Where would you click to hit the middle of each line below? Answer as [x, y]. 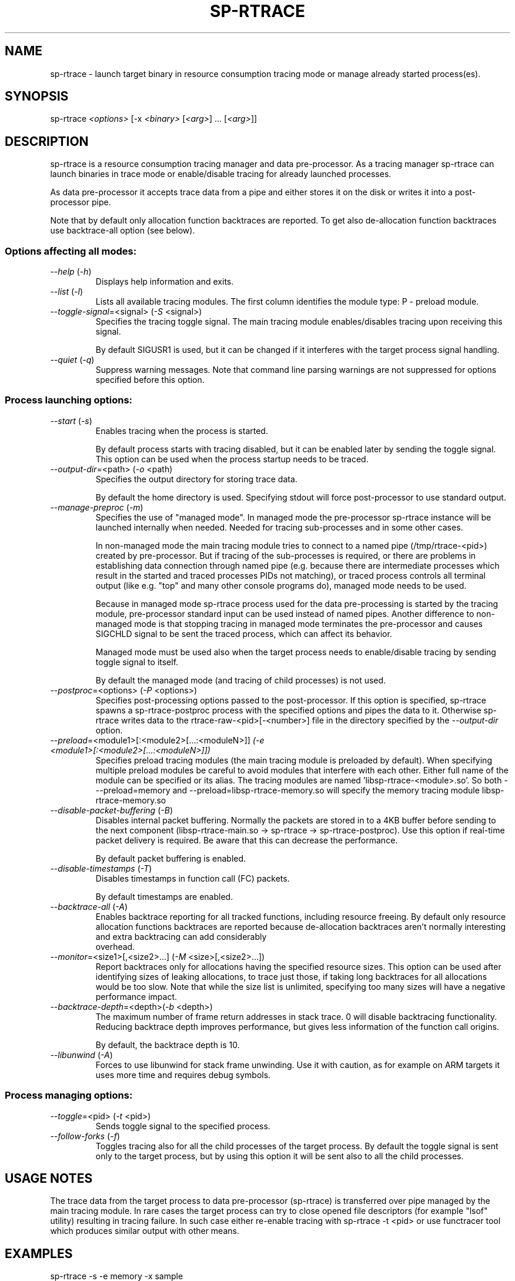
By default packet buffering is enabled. [171, 858]
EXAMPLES [39, 1253]
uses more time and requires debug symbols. [183, 1075]
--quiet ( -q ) [72, 360]
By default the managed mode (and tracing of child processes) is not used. [241, 680]
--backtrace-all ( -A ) [89, 906]
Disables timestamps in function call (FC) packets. [193, 878]
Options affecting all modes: [71, 251]
